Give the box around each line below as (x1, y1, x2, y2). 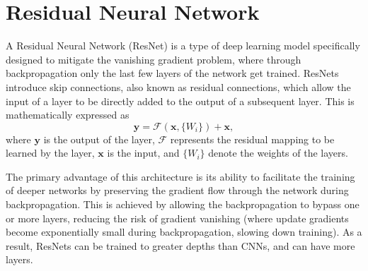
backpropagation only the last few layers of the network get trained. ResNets (6, 66, 339, 80)
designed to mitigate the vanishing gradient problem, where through (6, 52, 301, 66)
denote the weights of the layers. (208, 145, 348, 160)
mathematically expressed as (6, 107, 130, 122)
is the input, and (107, 145, 180, 160)
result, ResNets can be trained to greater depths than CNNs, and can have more (6, 238, 355, 253)
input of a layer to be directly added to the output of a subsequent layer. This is (6, 93, 355, 108)
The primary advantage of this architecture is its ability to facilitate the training (6, 169, 355, 183)
